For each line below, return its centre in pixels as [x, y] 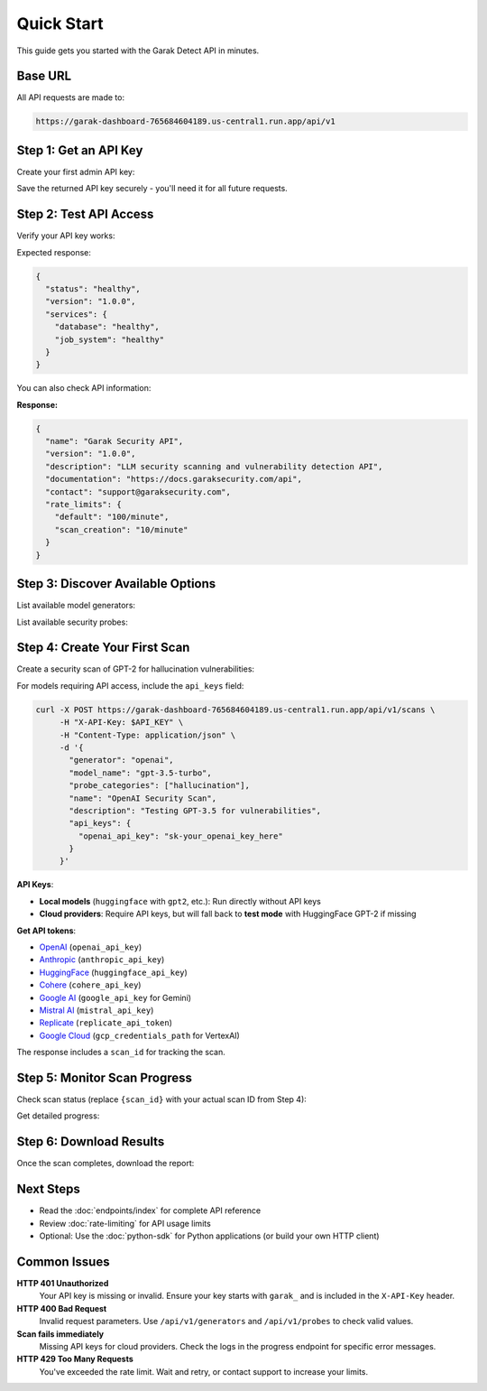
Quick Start [60, 23]
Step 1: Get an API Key [80, 150]
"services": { [77, 314]
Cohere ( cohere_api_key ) [90, 985]
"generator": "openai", [122, 760]
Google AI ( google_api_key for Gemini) [115, 997]
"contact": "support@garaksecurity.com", [138, 491]
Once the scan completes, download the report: [106, 1164]
